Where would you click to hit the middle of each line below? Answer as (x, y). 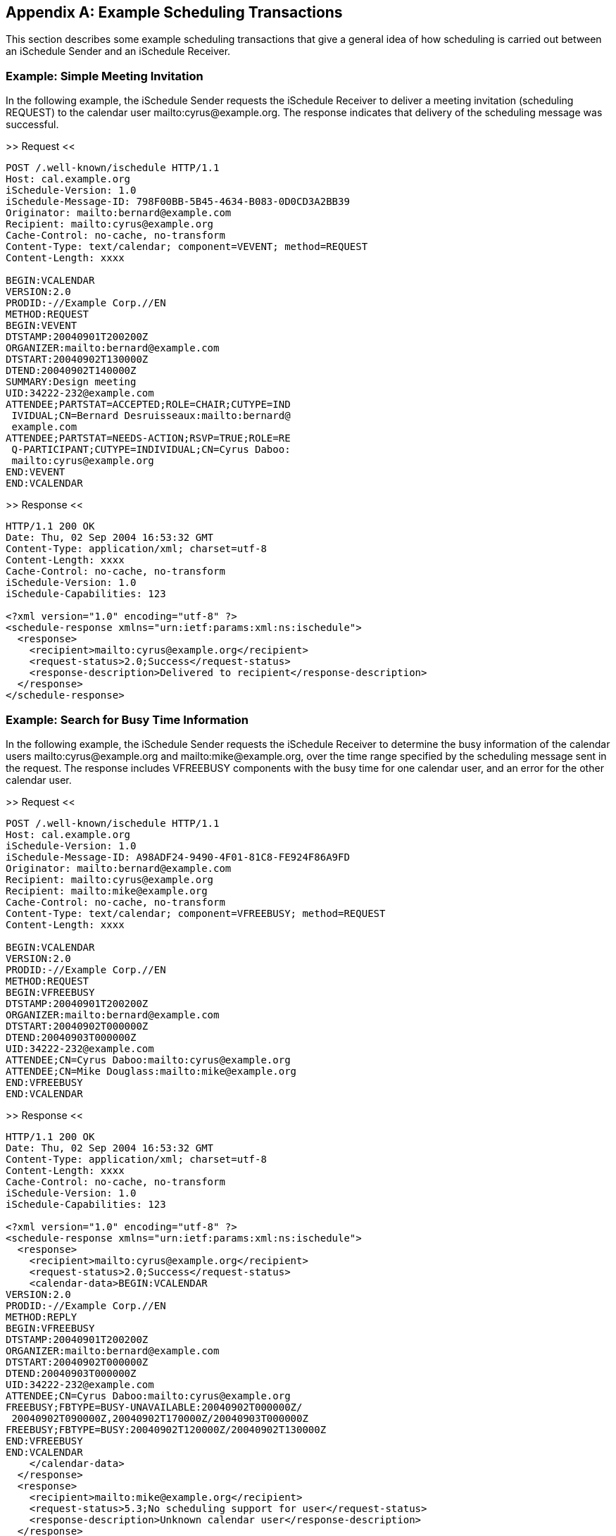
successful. (32, 125)
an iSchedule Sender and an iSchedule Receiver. (118, 51)
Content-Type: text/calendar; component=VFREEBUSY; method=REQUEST (196, 913)
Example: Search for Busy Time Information (127, 719)
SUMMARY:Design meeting (71, 382)
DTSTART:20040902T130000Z (77, 360)
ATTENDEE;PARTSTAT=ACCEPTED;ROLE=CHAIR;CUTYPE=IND (148, 405)
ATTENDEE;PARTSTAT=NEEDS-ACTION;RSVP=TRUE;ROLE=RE (148, 438)
